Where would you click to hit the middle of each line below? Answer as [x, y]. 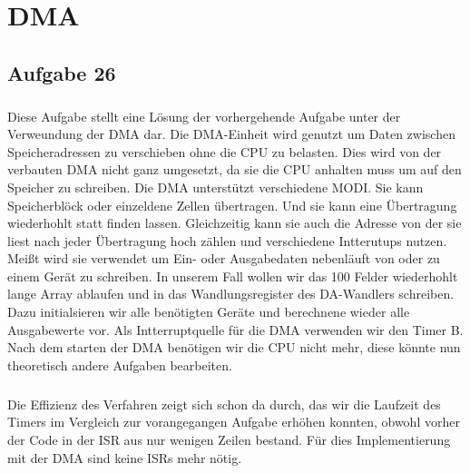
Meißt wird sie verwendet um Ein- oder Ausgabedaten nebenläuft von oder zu [224, 258]
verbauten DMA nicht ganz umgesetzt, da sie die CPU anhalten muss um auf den [235, 169]
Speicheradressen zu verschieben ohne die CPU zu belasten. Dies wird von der [225, 151]
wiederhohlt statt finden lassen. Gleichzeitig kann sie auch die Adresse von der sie [235, 223]
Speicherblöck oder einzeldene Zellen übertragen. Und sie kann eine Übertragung [232, 205]
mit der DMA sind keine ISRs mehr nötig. [125, 457]
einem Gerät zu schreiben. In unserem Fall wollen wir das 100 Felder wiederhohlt [233, 276]
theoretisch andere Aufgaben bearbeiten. [120, 365]
